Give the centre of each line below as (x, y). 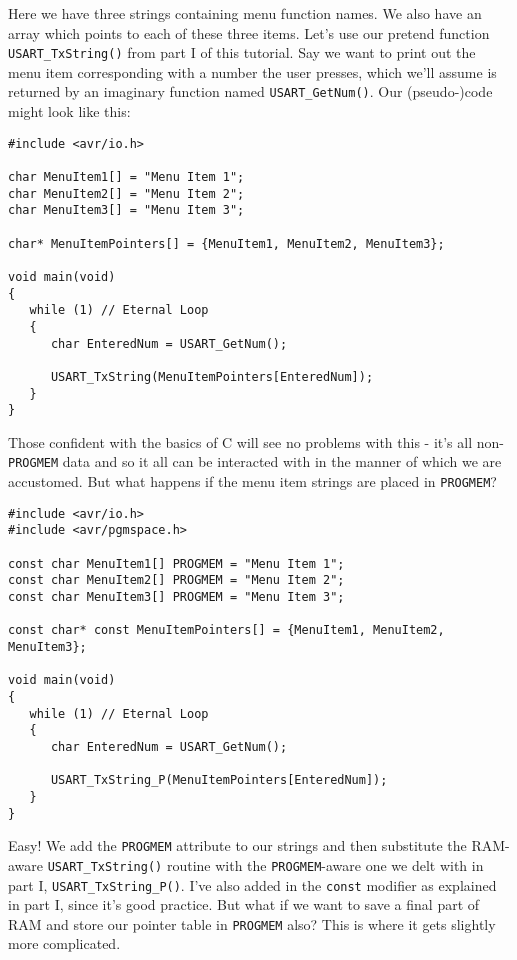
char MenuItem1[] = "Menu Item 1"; (126, 177)
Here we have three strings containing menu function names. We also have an (245, 13)
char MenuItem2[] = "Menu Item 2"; (126, 193)
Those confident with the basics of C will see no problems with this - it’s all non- (256, 441)
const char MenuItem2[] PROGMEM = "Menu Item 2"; (176, 580)
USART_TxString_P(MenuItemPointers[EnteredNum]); (219, 780)
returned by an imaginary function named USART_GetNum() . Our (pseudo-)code (250, 91)
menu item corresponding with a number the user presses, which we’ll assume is (252, 71)
